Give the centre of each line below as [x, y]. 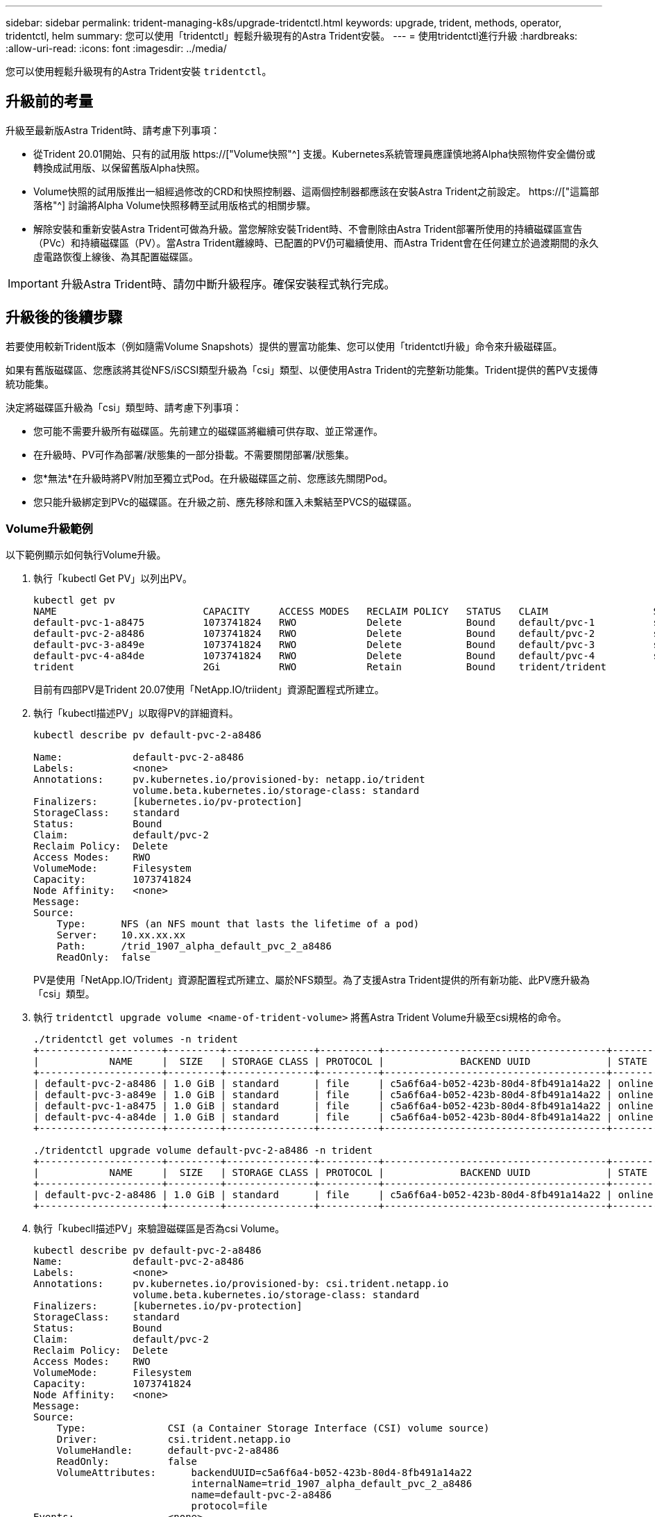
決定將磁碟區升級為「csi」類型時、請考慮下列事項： [124, 407]
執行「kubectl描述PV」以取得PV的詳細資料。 [136, 713]
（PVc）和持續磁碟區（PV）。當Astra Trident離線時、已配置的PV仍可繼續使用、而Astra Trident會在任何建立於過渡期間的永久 [316, 242]
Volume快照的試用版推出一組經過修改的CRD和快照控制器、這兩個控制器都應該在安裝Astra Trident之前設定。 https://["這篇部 [316, 191]
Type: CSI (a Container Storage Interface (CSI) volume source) [273, 1428]
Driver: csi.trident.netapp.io [173, 1440]
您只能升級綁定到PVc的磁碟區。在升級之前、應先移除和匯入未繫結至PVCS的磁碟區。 [226, 501]
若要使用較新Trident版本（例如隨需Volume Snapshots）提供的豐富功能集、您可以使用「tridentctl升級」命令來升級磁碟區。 [284, 346]
